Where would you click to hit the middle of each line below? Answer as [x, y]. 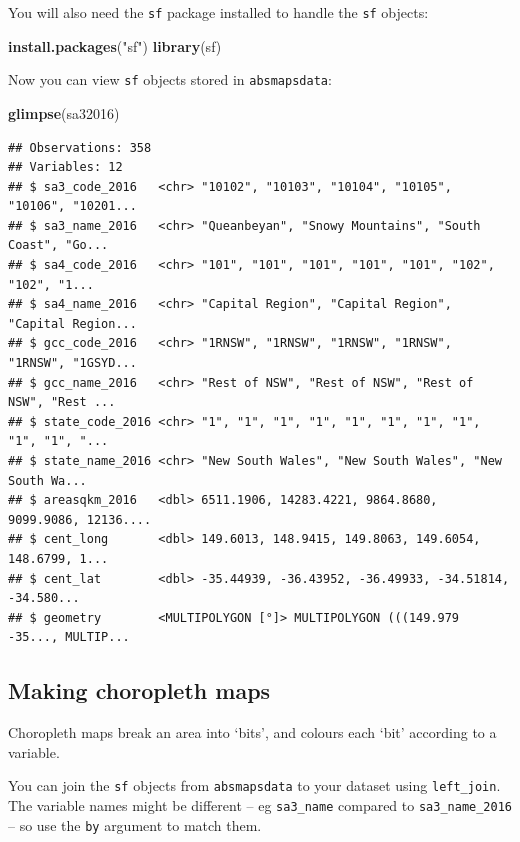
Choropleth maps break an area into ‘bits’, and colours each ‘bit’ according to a [252, 732]
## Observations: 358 [80, 147]
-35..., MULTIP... [69, 637]
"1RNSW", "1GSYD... [72, 363]
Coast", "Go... [58, 245]
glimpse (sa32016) [64, 112]
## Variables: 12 [65, 167]
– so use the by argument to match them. [135, 824]
